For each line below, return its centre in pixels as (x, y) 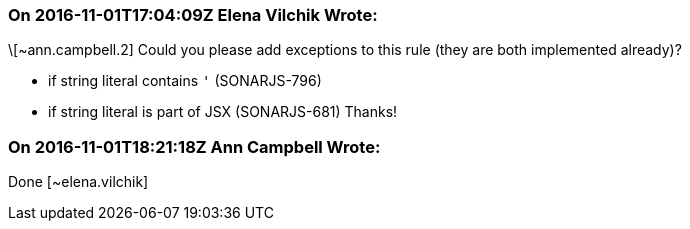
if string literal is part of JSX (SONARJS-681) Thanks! (223, 112)
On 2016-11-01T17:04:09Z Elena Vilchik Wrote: (193, 15)
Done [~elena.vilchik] (78, 182)
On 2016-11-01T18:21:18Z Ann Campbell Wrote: (194, 146)
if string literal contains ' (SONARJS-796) (185, 81)
